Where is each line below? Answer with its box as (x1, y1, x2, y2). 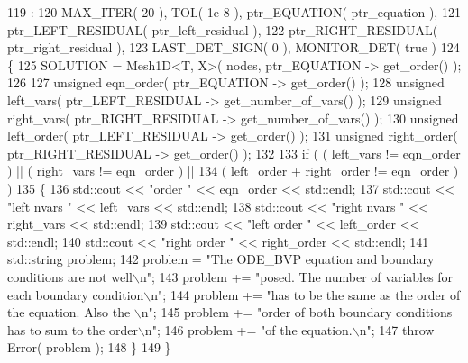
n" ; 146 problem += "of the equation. (144, 320, 353, 339)
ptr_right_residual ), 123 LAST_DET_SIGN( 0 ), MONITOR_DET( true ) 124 (7, 38, 460, 57)
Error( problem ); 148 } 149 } (7, 338, 171, 357)
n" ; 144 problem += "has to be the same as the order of (151, 285, 461, 304)
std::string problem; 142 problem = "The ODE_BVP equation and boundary (7, 250, 435, 268)
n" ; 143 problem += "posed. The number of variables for (139, 267, 454, 286)
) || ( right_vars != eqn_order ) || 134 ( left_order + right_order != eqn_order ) (7, 161, 459, 180)
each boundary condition (7, 285, 144, 304)
